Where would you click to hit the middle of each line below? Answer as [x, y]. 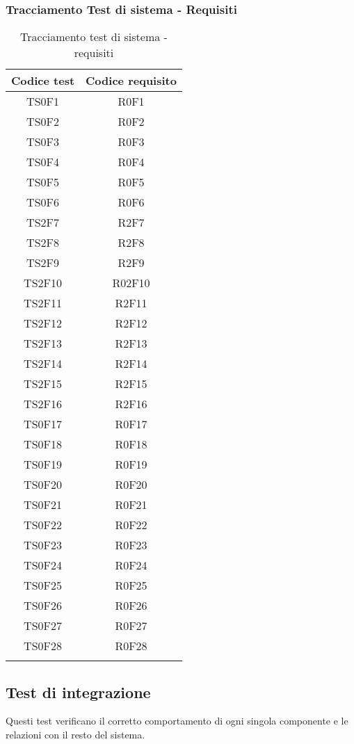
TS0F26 [43, 606]
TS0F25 [43, 585]
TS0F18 [43, 444]
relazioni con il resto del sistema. [75, 735]
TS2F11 [43, 303]
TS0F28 [43, 646]
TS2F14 [43, 364]
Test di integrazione [78, 692]
